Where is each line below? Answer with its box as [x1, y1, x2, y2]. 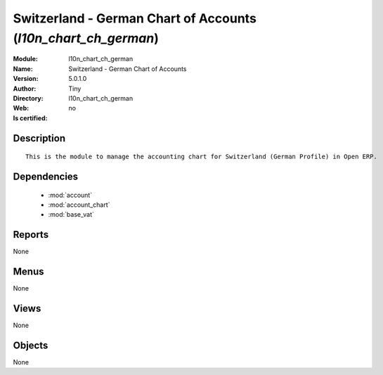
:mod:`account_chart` [48, 201, 110, 209]
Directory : [13, 94, 44, 102]
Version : [13, 75, 39, 83]
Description [13, 132, 66, 144]
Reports [13, 229, 49, 241]
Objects [13, 339, 48, 351]
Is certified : [13, 113, 48, 122]
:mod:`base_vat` [48, 210, 94, 219]
